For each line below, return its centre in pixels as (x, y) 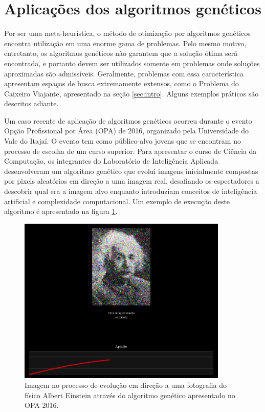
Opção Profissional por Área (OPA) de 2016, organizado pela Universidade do (127, 131)
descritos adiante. (31, 103)
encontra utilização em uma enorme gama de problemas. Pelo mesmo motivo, (125, 43)
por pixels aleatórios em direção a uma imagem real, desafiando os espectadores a (132, 181)
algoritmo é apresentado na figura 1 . (61, 211)
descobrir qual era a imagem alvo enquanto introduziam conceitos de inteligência (131, 191)
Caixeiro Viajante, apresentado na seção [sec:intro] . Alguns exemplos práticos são (131, 93)
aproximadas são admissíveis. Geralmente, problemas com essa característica (124, 73)
